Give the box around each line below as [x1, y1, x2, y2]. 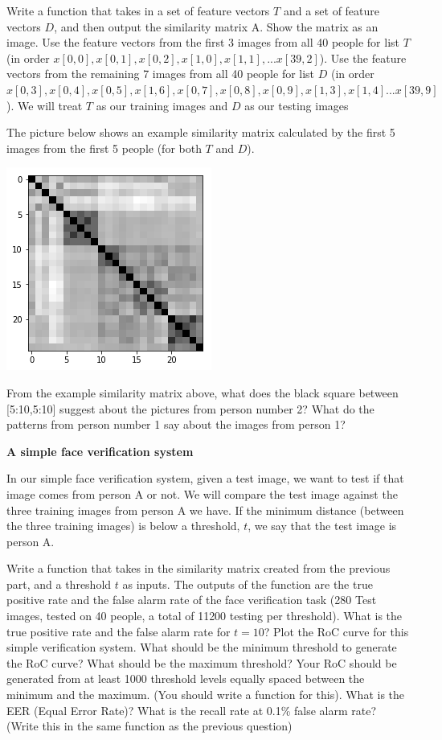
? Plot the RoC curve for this [264, 623, 409, 639]
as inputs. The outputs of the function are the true [122, 575, 373, 592]
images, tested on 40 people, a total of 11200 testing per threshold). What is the [6, 607, 403, 624]
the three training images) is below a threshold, [6, 517, 240, 534]
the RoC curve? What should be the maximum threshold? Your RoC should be [6, 654, 397, 671]
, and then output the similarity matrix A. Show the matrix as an [54, 18, 379, 35]
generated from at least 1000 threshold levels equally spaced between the [6, 670, 365, 687]
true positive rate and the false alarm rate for [6, 623, 231, 639]
